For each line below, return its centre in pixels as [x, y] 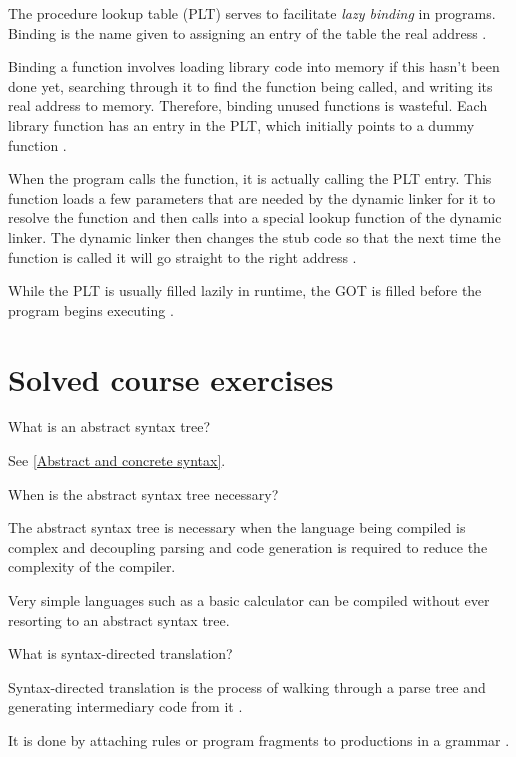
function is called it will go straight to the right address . [182, 256]
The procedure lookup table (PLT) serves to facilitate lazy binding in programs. [252, 13]
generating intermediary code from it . [125, 706]
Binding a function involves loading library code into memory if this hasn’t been [254, 66]
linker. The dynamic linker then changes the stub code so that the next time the [254, 236]
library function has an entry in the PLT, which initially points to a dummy [241, 124]
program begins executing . [91, 309]
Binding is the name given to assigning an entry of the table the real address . [247, 32]
